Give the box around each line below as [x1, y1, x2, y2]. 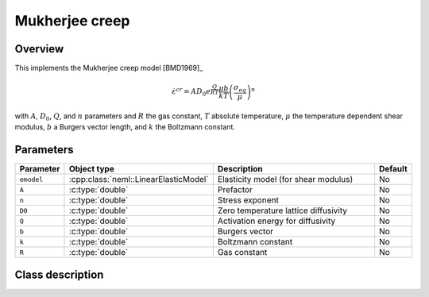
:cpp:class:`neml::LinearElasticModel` [68, 174, 210, 185]
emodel [19, 175, 44, 183]
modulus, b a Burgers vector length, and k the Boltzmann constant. [14, 122, 236, 132]
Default [378, 164, 408, 175]
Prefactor [217, 184, 253, 195]
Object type [68, 164, 114, 175]
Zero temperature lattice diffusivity [217, 205, 347, 216]
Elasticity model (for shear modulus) [217, 174, 354, 185]
